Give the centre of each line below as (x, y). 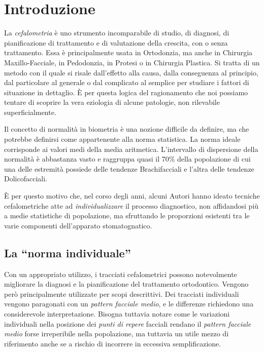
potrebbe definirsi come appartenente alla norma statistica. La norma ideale (122, 139)
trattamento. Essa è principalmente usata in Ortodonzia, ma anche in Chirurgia (128, 52)
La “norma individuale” (68, 252)
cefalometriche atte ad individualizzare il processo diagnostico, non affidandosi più (131, 205)
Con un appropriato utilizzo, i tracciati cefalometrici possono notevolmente (121, 274)
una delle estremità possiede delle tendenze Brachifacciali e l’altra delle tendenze (129, 168)
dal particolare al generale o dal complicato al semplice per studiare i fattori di (127, 82)
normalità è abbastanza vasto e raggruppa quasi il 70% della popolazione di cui (127, 159)
